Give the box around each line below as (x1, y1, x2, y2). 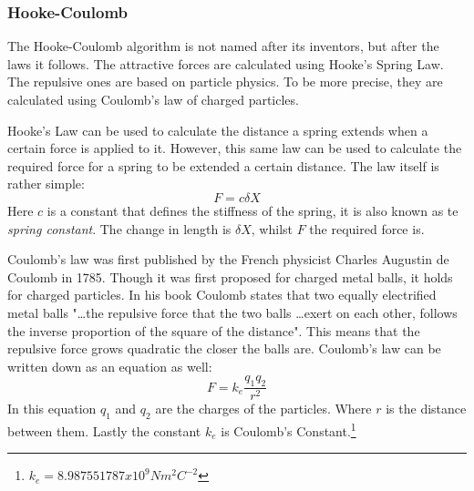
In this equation (7, 399, 97, 418)
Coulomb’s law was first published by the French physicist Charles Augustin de (7, 250, 449, 269)
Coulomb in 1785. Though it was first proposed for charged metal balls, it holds (7, 267, 453, 286)
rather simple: (7, 174, 85, 193)
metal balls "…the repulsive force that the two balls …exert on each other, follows (7, 302, 458, 322)
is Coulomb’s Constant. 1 (221, 418, 356, 440)
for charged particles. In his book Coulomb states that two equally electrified (7, 285, 437, 304)
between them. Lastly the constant (7, 421, 201, 440)
